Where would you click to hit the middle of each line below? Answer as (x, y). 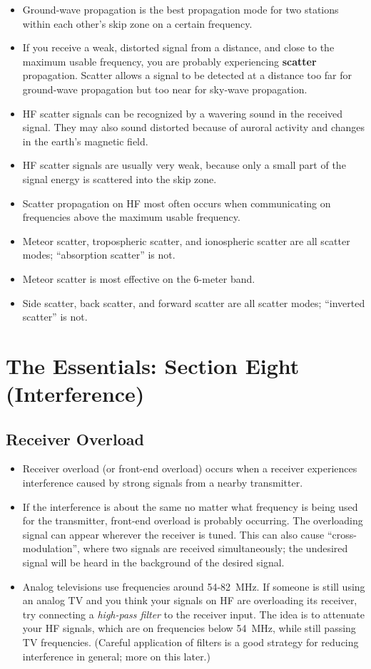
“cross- (342, 534)
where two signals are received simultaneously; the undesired (215, 548)
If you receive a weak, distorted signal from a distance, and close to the (178, 47)
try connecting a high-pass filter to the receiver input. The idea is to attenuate (193, 614)
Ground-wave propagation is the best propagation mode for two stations (181, 9)
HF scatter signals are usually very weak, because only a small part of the (184, 165)
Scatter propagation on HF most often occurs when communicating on (177, 203)
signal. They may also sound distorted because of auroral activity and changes (194, 127)
